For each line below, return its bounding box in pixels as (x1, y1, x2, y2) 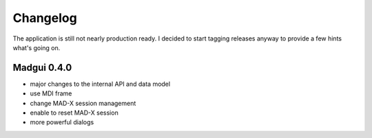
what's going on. (12, 43, 61, 51)
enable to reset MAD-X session (30, 108, 118, 117)
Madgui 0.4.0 (12, 62, 72, 73)
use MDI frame (30, 89, 72, 97)
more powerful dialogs (30, 118, 94, 126)
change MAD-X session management (30, 99, 136, 107)
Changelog (12, 10, 77, 25)
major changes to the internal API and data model (30, 80, 171, 88)
